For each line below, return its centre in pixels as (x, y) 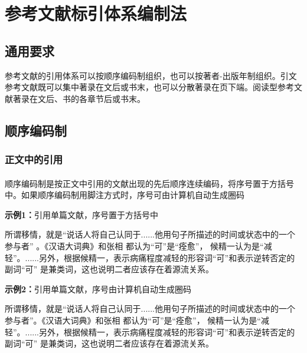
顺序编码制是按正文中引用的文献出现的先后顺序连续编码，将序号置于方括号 (149, 183)
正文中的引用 (34, 159)
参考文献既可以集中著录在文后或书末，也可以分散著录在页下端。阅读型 (141, 87)
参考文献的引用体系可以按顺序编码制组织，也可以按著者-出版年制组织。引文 (151, 75)
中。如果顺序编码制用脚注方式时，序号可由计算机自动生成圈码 (125, 195)
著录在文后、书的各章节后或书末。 (79, 98)
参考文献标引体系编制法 (96, 13)
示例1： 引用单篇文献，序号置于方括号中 (82, 214)
